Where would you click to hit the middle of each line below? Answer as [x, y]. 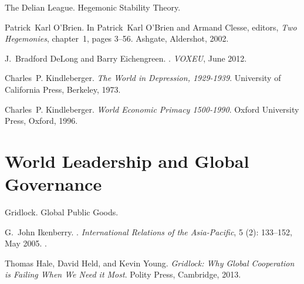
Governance [53, 184]
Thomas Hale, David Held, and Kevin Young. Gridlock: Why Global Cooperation [150, 263]
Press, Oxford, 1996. [41, 121]
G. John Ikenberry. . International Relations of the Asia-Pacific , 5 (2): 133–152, [148, 231]
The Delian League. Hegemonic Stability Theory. [93, 7]
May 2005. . [26, 243]
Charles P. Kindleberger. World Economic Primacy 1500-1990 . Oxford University [152, 109]
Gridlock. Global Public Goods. [62, 212]
